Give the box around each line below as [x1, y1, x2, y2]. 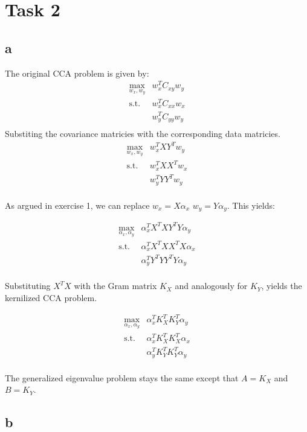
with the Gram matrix [74, 279, 157, 292]
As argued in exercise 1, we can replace [5, 199, 150, 211]
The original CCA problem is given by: [5, 66, 149, 79]
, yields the [261, 279, 302, 292]
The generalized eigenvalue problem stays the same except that [5, 371, 239, 384]
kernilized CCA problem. [5, 291, 97, 304]
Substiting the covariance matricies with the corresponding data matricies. [5, 127, 280, 140]
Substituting [5, 279, 51, 292]
